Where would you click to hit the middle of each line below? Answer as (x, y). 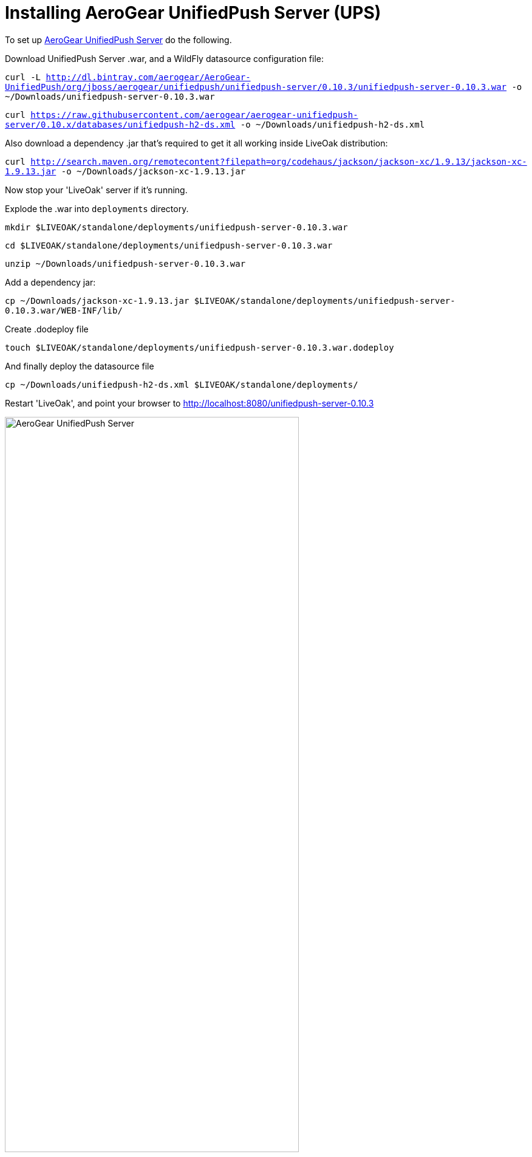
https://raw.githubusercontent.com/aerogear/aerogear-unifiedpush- (194, 115)
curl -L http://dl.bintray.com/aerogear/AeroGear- (128, 77)
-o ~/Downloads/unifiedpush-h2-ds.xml (332, 124)
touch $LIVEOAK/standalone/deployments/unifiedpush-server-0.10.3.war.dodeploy (199, 347)
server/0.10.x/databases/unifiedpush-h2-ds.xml (120, 124)
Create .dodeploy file (47, 329)
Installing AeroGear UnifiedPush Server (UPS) (193, 13)
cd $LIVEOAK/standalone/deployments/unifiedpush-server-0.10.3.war (169, 245)
